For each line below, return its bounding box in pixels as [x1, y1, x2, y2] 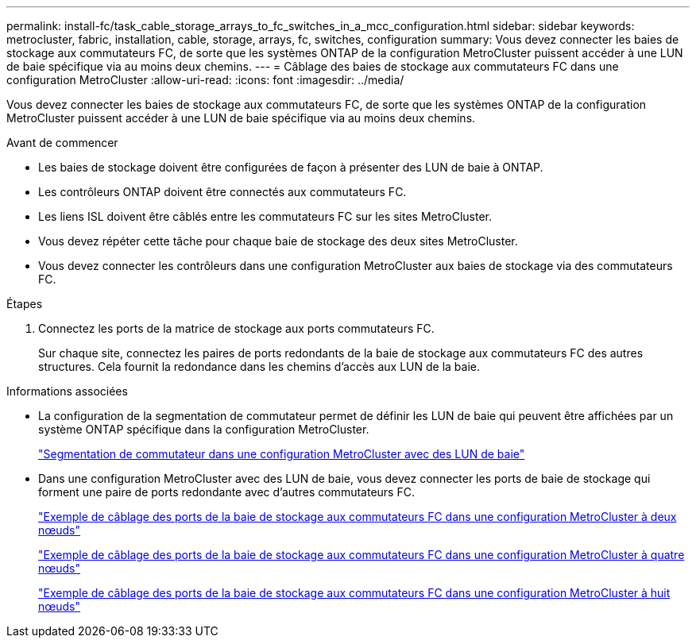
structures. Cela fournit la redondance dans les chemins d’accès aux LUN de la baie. [38, 360, 480, 373]
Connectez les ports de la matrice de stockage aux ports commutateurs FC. [38, 322, 435, 335]
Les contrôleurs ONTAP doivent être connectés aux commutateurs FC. [38, 185, 407, 199]
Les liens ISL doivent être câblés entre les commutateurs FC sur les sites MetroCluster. [38, 210, 493, 223]
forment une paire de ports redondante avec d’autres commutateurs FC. [38, 485, 415, 499]
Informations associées [6, 384, 128, 398]
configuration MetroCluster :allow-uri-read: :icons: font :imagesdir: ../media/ [6, 73, 404, 87]
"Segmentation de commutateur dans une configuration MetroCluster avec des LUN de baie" [38, 447, 525, 461]
